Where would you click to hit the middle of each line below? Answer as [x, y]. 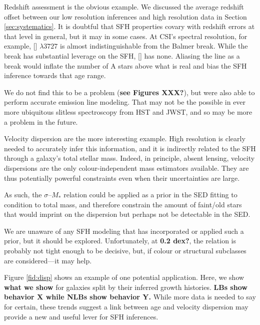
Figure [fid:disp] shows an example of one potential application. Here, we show [124, 277]
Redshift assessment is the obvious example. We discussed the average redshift [124, 7]
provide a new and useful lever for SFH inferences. [81, 316]
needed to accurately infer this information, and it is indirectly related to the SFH [130, 148]
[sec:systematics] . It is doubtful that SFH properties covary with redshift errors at [129, 26]
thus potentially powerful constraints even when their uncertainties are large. [122, 178]
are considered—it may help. [48, 260]
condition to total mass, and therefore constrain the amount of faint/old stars [123, 204]
